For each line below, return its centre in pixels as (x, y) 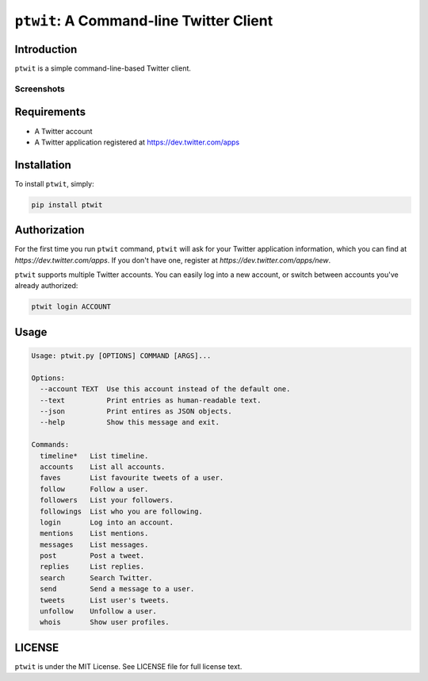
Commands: (50, 445)
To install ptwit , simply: (54, 183)
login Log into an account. (107, 522)
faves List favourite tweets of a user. (132, 478)
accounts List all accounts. (103, 467)
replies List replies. (92, 567)
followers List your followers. (107, 500)
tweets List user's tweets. (105, 600)
